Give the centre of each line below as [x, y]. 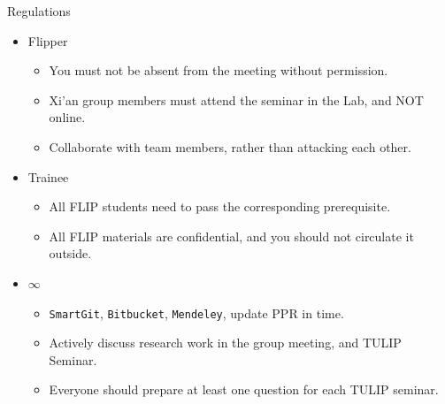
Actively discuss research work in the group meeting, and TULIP [225, 343]
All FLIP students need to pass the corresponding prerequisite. [220, 206]
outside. [70, 253]
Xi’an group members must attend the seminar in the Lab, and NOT [236, 99]
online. [67, 117]
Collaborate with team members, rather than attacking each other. [230, 146]
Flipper [48, 40]
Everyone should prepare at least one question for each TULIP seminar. [244, 389]
